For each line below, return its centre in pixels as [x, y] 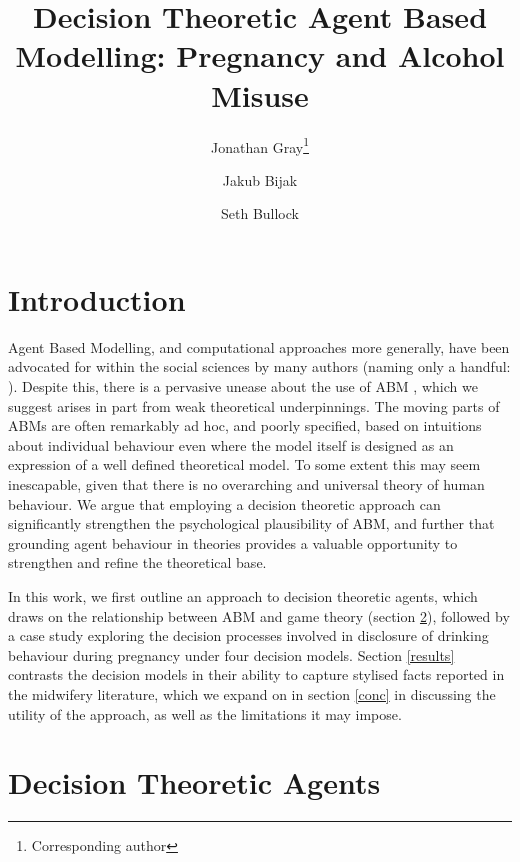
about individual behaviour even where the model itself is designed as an [231, 444]
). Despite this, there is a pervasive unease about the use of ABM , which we [243, 386]
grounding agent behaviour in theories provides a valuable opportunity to [233, 542]
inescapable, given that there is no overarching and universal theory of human [246, 484]
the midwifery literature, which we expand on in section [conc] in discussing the [252, 693]
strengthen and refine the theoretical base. [137, 562]
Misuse [260, 94]
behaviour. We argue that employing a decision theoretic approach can [224, 503]
